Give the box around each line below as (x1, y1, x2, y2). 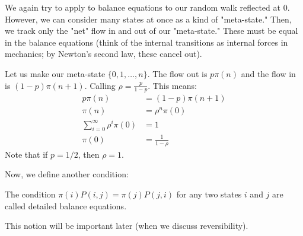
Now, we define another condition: (5, 168, 129, 180)
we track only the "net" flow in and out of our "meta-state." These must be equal (5, 24, 298, 37)
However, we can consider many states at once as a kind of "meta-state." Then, (5, 12, 292, 25)
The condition (5, 187, 56, 200)
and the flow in (241, 67, 296, 79)
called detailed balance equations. (5, 199, 127, 212)
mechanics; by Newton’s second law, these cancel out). (5, 47, 202, 60)
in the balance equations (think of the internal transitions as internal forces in (5, 36, 288, 48)
